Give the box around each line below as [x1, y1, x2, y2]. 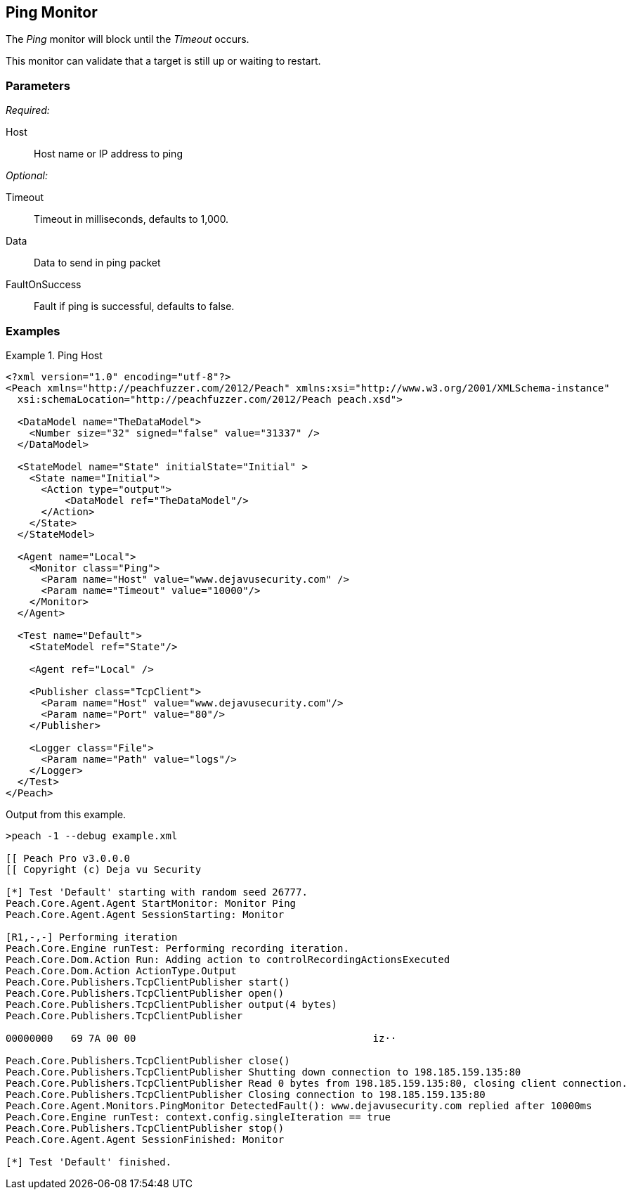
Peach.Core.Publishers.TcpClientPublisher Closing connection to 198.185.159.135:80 [6, 1088, 486, 1100]
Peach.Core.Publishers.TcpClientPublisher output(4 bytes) [6, 998, 338, 1010]
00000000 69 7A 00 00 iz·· [6, 1032, 397, 1044]
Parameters [6, 78, 70, 93]
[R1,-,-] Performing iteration [6, 931, 178, 943]
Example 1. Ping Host [6, 349, 103, 361]
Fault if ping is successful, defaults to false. [34, 300, 235, 313]
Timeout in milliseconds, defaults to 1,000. [34, 213, 229, 226]
